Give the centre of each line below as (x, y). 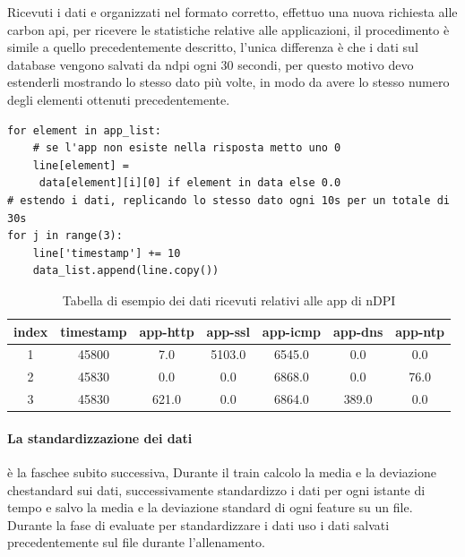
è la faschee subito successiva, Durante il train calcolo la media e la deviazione (222, 471)
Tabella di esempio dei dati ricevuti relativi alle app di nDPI (229, 300)
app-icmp (291, 331)
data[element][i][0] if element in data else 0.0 (190, 183)
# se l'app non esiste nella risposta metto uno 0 (187, 148)
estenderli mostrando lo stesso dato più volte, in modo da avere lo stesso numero (228, 82)
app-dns (358, 331)
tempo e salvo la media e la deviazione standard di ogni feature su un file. (210, 507)
